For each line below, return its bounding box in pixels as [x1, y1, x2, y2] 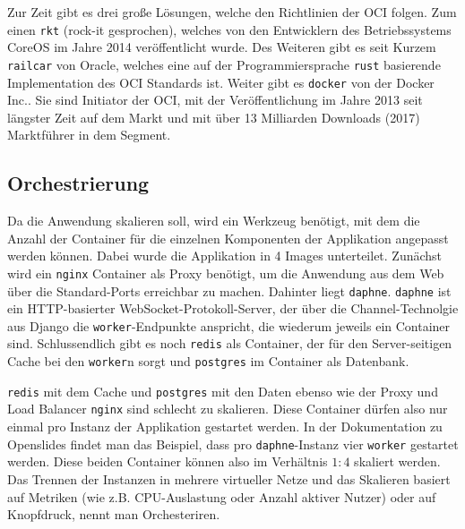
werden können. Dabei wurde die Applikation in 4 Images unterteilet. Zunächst [7, 246, 443, 265]
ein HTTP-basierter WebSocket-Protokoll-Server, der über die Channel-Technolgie [7, 299, 459, 318]
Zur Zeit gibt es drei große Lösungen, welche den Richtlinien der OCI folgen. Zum [7, 3, 457, 21]
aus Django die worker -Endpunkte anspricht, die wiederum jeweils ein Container [7, 316, 451, 335]
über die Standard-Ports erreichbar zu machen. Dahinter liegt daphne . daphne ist [7, 281, 452, 300]
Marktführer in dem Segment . [7, 125, 171, 144]
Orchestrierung [7, 169, 150, 197]
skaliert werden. [354, 452, 441, 471]
